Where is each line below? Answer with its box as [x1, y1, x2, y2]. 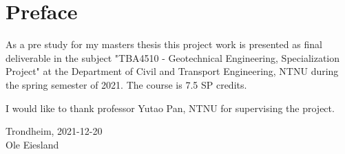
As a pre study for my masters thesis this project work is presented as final [6, 37, 322, 52]
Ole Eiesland [6, 137, 59, 151]
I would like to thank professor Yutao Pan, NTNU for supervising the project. [6, 100, 335, 115]
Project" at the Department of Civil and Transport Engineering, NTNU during [6, 64, 339, 78]
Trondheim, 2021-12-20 [6, 124, 103, 138]
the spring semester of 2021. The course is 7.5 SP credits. [6, 77, 247, 91]
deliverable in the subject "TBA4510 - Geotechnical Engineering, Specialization [6, 50, 339, 65]
